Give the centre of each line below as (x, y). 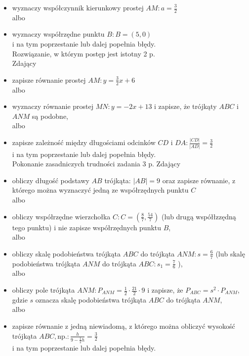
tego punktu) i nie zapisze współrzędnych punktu (87, 227)
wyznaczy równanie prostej (53, 106)
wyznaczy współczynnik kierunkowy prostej (78, 7)
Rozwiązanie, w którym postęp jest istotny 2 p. (83, 53)
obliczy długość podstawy (51, 180)
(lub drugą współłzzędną (199, 216)
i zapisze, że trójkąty (186, 106)
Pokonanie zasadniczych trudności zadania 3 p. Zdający (96, 164)
